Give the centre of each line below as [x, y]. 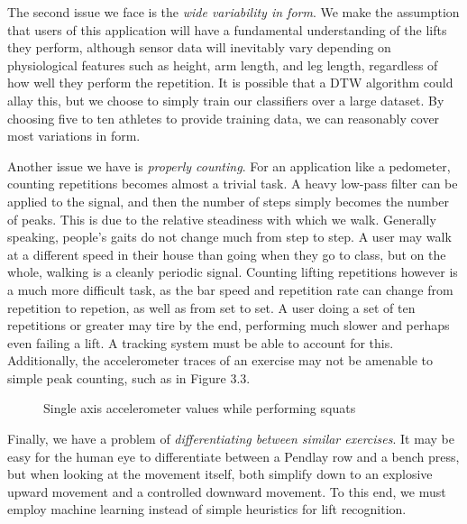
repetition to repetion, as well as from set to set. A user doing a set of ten [211, 307]
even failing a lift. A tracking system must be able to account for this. [201, 342]
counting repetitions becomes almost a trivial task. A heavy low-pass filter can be [233, 184]
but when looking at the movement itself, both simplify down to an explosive [220, 474]
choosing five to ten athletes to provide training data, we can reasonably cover [224, 118]
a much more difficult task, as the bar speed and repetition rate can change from [230, 289]
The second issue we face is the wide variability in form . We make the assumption [233, 12]
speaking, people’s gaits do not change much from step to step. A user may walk [229, 237]
